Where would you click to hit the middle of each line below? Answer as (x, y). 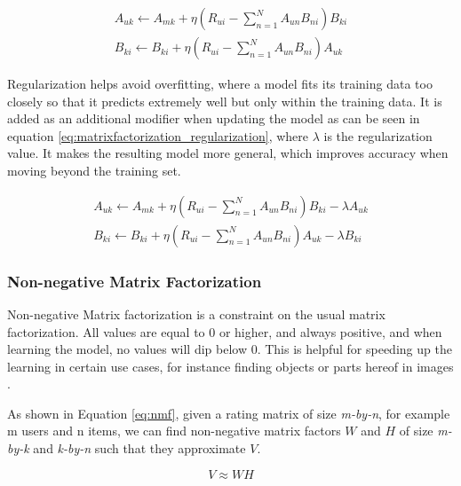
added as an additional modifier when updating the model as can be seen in (214, 118)
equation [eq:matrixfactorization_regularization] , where (158, 135)
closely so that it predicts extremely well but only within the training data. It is (225, 101)
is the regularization (378, 135)
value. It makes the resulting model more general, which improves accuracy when (228, 153)
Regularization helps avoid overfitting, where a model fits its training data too (220, 84)
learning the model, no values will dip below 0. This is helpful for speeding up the (230, 349)
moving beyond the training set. (94, 171)
